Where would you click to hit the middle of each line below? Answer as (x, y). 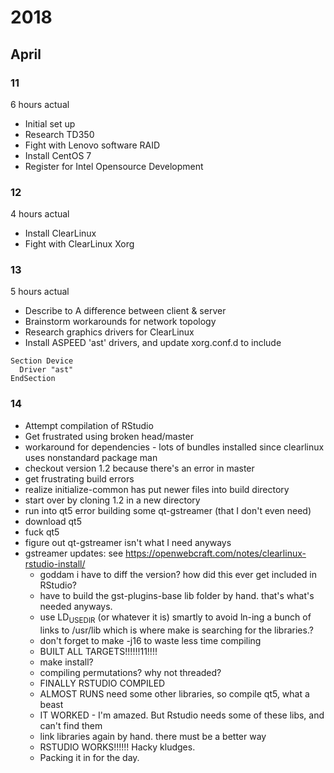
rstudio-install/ (55, 563)
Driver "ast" (46, 370)
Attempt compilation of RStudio (89, 425)
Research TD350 (59, 134)
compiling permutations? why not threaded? (130, 672)
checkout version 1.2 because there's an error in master (139, 468)
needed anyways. (76, 606)
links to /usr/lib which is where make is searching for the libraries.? (176, 630)
